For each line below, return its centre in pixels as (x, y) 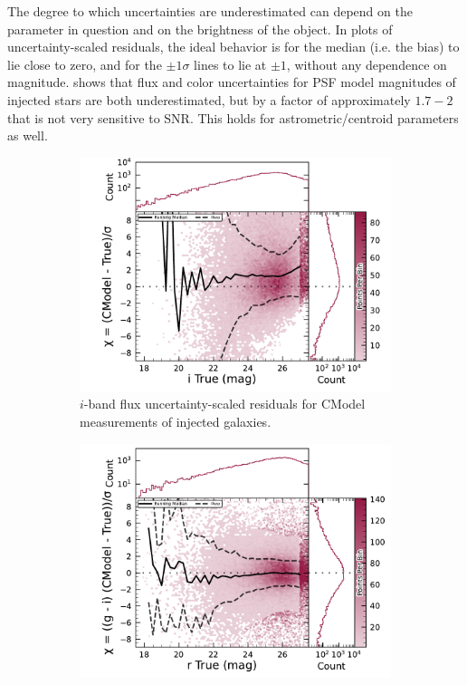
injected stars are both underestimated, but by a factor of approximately (209, 99)
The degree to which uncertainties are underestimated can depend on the (210, 11)
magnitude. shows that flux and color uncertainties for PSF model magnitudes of (232, 82)
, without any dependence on (367, 64)
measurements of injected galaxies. (176, 421)
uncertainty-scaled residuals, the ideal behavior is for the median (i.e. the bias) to (233, 47)
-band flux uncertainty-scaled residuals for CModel (224, 404)
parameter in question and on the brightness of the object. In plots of (200, 29)
